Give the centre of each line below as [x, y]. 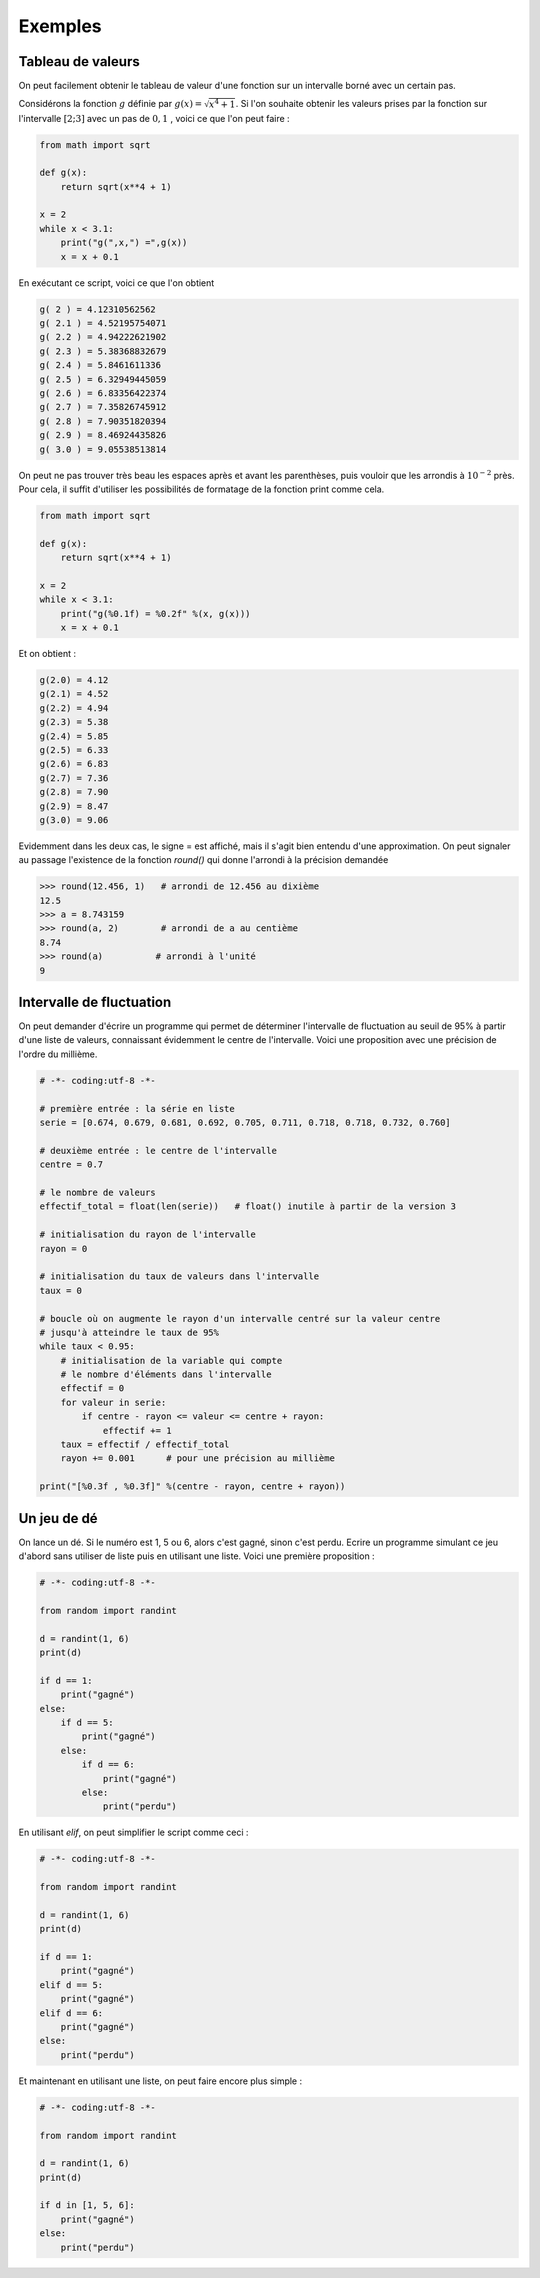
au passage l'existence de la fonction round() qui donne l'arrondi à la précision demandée [203, 860]
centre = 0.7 [71, 1164]
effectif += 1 [137, 1430]
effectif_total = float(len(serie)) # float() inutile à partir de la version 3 [248, 1206]
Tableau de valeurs [79, 61]
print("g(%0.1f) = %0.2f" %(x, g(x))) [155, 613]
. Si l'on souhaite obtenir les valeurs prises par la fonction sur [361, 104]
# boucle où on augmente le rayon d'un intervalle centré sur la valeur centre [240, 1318]
